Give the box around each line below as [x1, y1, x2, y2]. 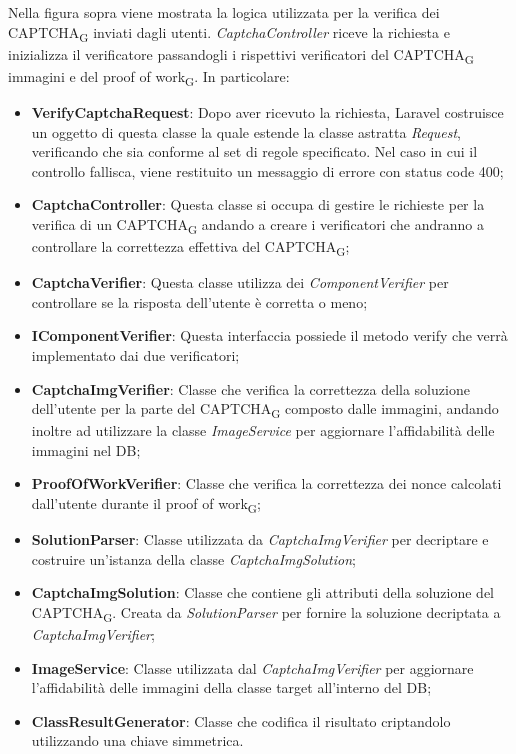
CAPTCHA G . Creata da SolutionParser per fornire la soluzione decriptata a [31, 601, 501, 625]
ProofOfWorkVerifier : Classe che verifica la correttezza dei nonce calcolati [31, 473, 502, 494]
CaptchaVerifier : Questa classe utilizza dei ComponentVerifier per [31, 272, 449, 293]
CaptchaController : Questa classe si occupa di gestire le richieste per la [31, 194, 485, 215]
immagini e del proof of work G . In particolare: [8, 65, 290, 89]
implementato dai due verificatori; [31, 344, 240, 365]
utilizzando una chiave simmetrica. [31, 730, 244, 751]
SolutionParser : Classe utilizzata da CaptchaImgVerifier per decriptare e [31, 529, 489, 550]
